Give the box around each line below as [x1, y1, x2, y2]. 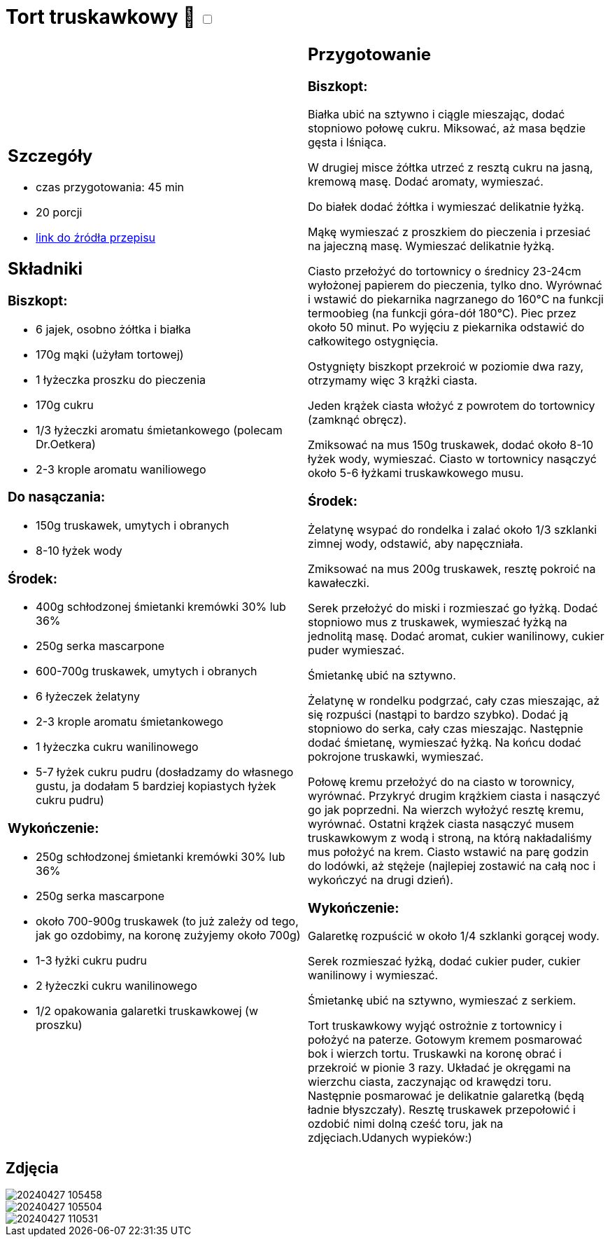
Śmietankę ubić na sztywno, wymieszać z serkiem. [308, 993, 576, 1008]
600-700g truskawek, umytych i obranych [36, 664, 257, 679]
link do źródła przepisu [36, 230, 156, 245]
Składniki [8, 258, 83, 279]
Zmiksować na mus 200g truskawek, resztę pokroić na [308, 561, 596, 576]
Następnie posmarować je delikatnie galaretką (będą [308, 1089, 585, 1103]
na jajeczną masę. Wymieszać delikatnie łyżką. [308, 239, 555, 254]
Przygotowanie [308, 43, 431, 64]
